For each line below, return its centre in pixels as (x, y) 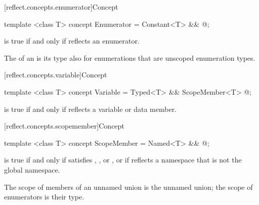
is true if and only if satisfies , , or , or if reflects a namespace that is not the (123, 160)
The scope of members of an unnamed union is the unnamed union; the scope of (128, 187)
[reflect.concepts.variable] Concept (56, 75)
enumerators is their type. (44, 197)
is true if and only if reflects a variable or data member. (91, 109)
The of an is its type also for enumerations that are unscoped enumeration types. (130, 57)
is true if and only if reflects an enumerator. (72, 41)
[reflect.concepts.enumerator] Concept (61, 7)
